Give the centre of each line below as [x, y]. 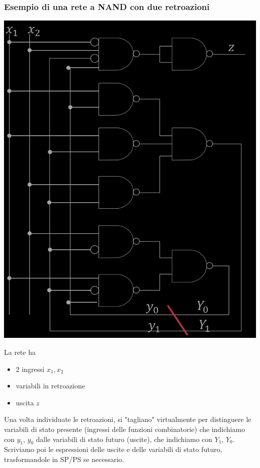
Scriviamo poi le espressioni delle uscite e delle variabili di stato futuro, [113, 449]
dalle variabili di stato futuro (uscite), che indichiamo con [124, 439]
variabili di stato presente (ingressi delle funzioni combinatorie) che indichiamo [124, 429]
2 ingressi [30, 369]
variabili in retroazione [50, 386]
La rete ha [20, 352]
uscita [25, 402]
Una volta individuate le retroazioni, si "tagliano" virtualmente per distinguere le [128, 419]
